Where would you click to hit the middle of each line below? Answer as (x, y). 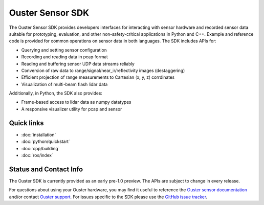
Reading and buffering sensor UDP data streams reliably (78, 64)
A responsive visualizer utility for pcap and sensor (72, 109)
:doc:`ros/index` (37, 155)
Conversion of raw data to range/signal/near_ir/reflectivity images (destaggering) (103, 70)
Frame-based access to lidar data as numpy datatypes (76, 102)
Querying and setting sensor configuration (64, 50)
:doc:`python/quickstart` (46, 141)
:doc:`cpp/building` (40, 148)
